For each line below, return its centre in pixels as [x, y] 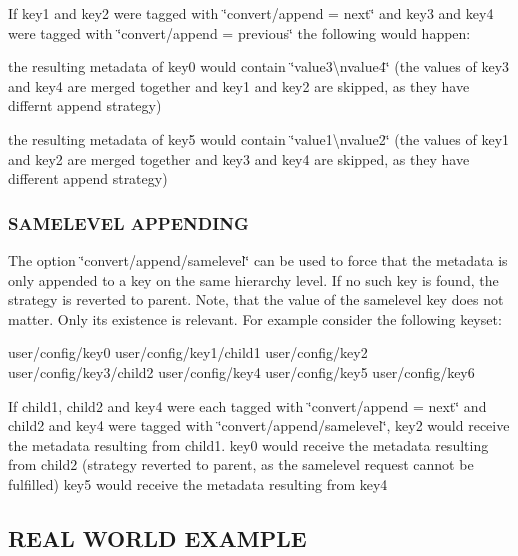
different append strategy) [88, 178]
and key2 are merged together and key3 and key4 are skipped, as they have [239, 158]
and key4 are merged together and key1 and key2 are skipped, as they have [239, 85]
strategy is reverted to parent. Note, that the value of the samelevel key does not [256, 299]
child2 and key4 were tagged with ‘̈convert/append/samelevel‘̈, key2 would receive [259, 425]
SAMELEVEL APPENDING [128, 222]
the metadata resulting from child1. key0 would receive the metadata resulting [248, 444]
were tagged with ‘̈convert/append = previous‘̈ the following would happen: [239, 32]
